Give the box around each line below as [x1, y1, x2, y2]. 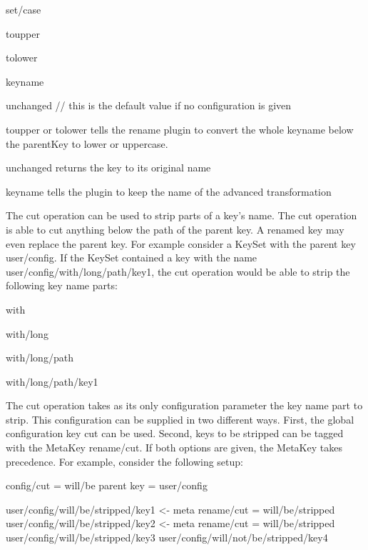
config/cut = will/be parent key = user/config [6, 478, 208, 493]
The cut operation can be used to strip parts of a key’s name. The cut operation [6, 208, 357, 223]
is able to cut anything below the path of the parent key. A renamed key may [6, 221, 344, 236]
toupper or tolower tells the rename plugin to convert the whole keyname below [6, 121, 354, 136]
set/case [6, 2, 41, 16]
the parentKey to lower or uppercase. [6, 136, 168, 151]
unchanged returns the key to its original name [6, 160, 211, 175]
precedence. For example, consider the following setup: [6, 454, 243, 469]
